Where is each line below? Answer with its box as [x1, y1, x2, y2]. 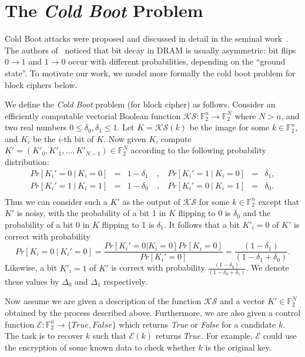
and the [243, 207, 271, 219]
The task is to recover [5, 329, 83, 342]
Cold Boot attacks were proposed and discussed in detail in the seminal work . [5, 32, 289, 45]
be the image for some [189, 121, 270, 133]
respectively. [103, 275, 148, 287]
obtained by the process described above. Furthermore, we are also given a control [5, 307, 301, 318]
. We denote [246, 261, 289, 274]
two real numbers [5, 121, 67, 133]
